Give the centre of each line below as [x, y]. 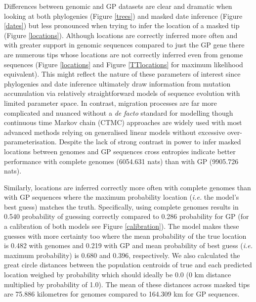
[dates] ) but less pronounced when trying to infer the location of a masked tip [122, 25]
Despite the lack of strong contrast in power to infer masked [150, 142]
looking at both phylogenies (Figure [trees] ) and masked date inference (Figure [123, 16]
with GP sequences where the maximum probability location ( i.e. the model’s [122, 197]
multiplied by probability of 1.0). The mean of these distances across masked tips [127, 284]
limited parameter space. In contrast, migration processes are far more [110, 103]
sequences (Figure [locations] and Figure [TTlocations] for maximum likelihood [124, 64]
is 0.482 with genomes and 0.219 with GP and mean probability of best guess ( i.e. [128, 245]
